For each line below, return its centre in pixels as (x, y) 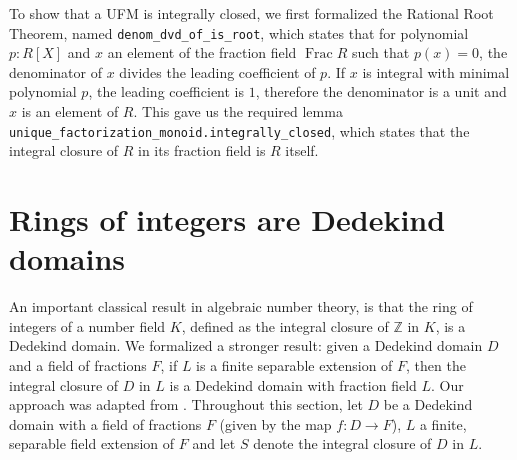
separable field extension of (92, 443)
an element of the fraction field (202, 52)
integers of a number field (87, 325)
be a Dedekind (428, 404)
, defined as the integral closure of (285, 325)
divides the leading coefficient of (217, 71)
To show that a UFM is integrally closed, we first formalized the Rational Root (251, 13)
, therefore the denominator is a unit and (381, 91)
